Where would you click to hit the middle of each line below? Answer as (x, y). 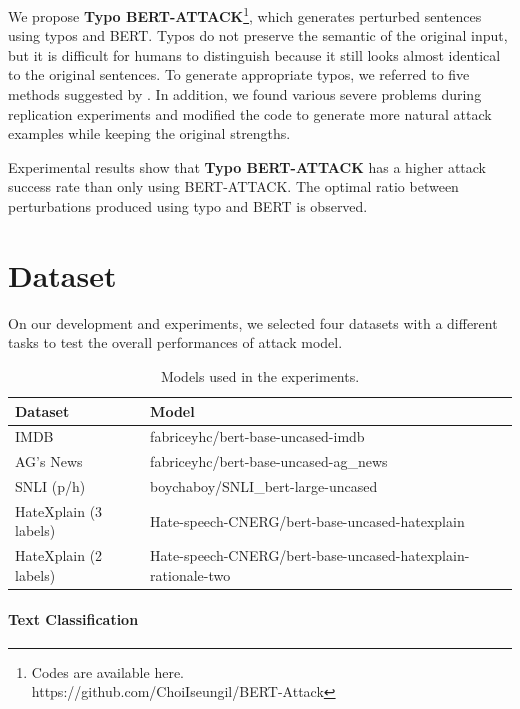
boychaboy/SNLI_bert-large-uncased (264, 486)
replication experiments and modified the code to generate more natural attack (250, 113)
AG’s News (49, 461)
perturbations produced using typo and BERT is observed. (188, 206)
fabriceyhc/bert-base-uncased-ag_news (269, 461)
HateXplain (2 (59, 555)
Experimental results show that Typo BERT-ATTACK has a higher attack (247, 166)
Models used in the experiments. (260, 375)
